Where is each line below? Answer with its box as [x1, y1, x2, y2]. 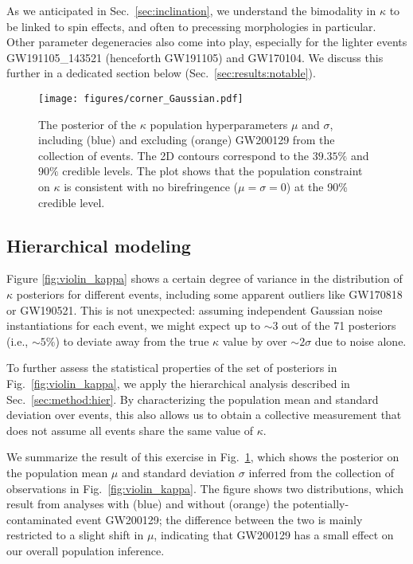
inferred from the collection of [248, 464, 394, 480]
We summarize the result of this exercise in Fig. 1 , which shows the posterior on [6, 448, 399, 465]
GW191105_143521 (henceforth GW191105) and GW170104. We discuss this [6, 49, 384, 65]
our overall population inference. [6, 542, 165, 558]
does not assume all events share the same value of [6, 421, 253, 438]
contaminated [6, 511, 72, 527]
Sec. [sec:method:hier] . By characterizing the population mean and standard [6, 390, 379, 407]
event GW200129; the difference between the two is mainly [76, 511, 363, 527]
